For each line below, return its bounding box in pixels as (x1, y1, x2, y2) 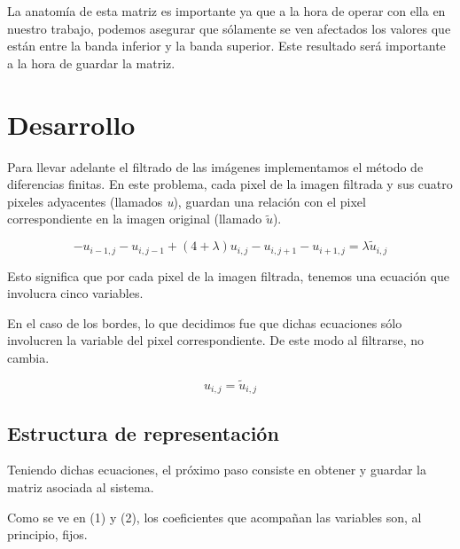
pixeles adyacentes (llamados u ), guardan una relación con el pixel (7, 192, 366, 210)
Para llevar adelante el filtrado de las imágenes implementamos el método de (7, 157, 424, 176)
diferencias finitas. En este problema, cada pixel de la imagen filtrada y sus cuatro (7, 175, 453, 193)
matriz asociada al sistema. (7, 477, 154, 496)
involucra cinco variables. (7, 284, 144, 302)
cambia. (7, 348, 50, 366)
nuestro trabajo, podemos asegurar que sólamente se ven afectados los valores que (7, 19, 451, 37)
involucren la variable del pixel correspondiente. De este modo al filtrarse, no (7, 331, 425, 349)
